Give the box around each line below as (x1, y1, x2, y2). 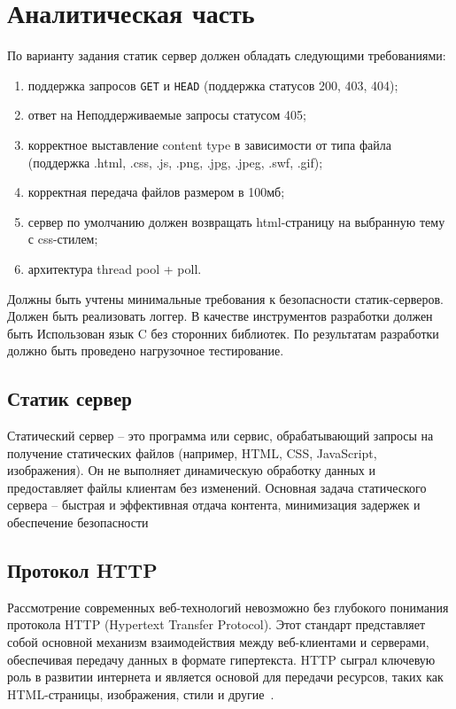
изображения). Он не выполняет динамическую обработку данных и (7, 461, 376, 479)
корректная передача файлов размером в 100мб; (27, 183, 285, 201)
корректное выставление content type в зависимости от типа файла (27, 135, 391, 153)
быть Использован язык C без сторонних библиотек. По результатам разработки (7, 323, 439, 342)
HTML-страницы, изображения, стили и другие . (7, 684, 274, 703)
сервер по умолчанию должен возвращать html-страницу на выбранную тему (27, 212, 445, 230)
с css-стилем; (27, 230, 98, 248)
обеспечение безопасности (7, 513, 149, 532)
